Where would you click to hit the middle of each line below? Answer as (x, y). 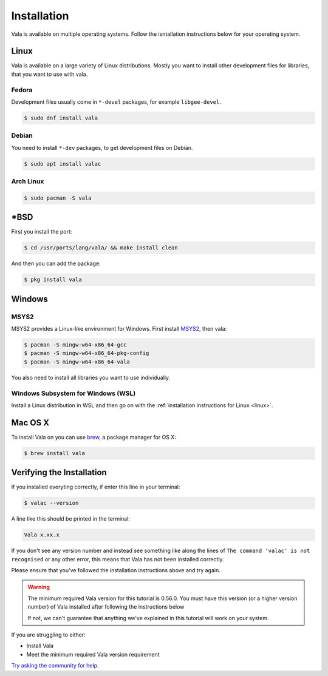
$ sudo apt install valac (63, 164)
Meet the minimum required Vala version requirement (93, 654)
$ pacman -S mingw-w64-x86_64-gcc (75, 345)
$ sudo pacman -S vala (58, 198)
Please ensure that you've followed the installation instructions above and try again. (116, 570)
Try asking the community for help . (55, 666)
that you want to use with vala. (50, 74)
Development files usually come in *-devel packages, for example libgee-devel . (116, 102)
